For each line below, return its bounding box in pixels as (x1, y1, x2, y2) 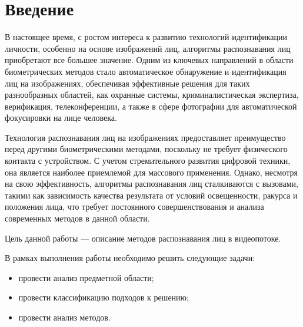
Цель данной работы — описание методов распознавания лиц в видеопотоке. (5, 232, 281, 244)
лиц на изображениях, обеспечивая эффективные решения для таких (5, 77, 250, 89)
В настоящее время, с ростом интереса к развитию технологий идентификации (5, 31, 287, 43)
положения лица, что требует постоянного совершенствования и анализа (5, 200, 264, 213)
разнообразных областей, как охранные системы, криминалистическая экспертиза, (5, 88, 299, 101)
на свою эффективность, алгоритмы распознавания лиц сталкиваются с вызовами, (5, 177, 298, 190)
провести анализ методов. (18, 311, 111, 323)
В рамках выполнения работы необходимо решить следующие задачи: (5, 252, 255, 264)
